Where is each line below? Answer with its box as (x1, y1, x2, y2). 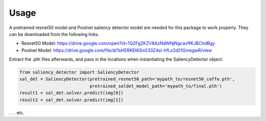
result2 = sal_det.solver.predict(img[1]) (19, 97, 124, 103)
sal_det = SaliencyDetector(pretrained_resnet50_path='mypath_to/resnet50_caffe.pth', (19, 76, 235, 82)
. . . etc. (9, 110, 25, 116)
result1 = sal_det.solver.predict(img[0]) (19, 90, 124, 96)
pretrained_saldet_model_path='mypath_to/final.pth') (89, 83, 223, 89)
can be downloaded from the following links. (9, 31, 100, 37)
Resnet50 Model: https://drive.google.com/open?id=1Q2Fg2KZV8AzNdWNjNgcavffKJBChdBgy (21, 40, 215, 46)
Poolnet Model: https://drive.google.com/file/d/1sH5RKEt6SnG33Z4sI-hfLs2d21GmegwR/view (21, 47, 212, 53)
